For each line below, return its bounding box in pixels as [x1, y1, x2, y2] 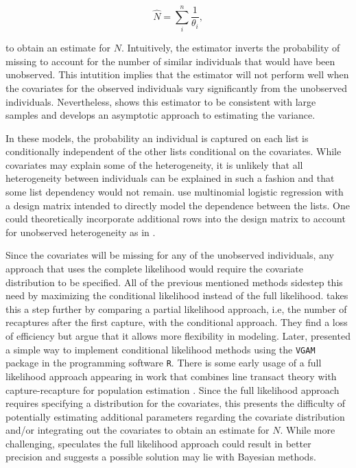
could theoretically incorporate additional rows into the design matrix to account [5, 211, 346, 226]
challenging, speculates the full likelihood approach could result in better [5, 436, 311, 450]
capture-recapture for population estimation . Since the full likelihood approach [5, 382, 340, 397]
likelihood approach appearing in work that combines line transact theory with [5, 368, 337, 383]
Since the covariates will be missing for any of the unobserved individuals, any [5, 248, 334, 262]
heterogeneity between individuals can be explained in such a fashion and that [5, 171, 335, 185]
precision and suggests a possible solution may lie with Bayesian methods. [5, 449, 316, 464]
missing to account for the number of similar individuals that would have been [5, 54, 335, 68]
